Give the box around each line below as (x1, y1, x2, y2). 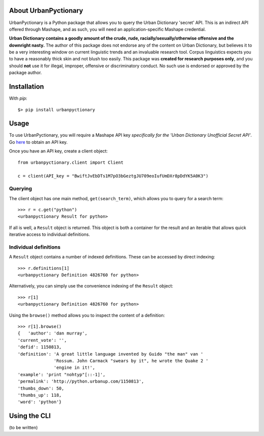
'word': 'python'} (18, 399, 62, 405)
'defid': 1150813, (18, 344, 62, 350)
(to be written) (9, 425, 38, 431)
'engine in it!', (54, 365, 95, 370)
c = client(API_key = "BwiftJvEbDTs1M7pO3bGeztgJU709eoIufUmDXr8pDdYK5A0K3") (18, 173, 209, 179)
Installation (9, 82, 44, 91)
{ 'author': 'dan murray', (18, 331, 88, 336)
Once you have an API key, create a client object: (9, 148, 108, 154)
